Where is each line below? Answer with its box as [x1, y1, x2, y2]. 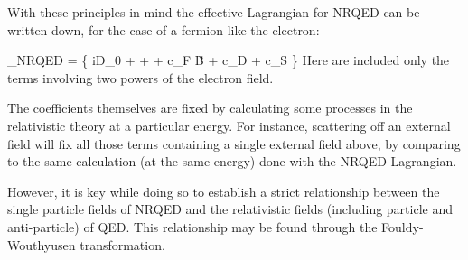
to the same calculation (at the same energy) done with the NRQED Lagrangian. [7, 152, 457, 171]
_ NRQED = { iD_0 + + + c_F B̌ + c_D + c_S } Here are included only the [7, 51, 450, 70]
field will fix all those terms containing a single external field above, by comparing [7, 134, 461, 153]
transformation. [80, 235, 165, 254]
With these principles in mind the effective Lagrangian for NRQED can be [7, 3, 420, 21]
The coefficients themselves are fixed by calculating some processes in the [7, 98, 413, 117]
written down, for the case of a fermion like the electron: [7, 20, 320, 39]
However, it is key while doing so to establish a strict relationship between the [7, 181, 440, 200]
